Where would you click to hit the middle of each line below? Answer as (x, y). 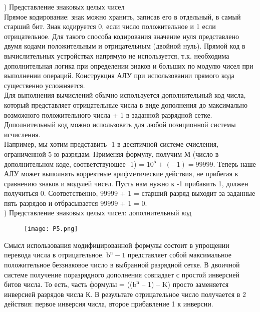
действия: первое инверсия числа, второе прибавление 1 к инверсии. (109, 304)
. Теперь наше (234, 164)
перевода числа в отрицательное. (54, 255)
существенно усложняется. (45, 85)
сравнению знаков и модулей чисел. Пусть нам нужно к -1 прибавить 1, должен (126, 183)
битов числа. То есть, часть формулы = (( (68, 284)
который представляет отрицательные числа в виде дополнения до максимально (126, 104)
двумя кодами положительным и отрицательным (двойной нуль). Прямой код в (125, 46)
